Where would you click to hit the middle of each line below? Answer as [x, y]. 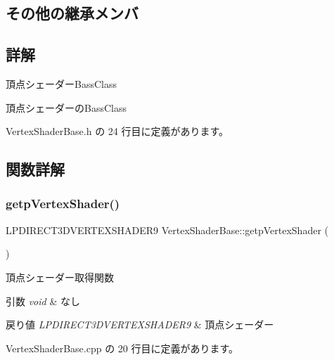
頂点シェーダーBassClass [61, 83]
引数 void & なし [43, 301]
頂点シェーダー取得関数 [60, 277]
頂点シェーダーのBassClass [66, 107]
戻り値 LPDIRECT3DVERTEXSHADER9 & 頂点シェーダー [140, 324]
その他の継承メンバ [72, 13]
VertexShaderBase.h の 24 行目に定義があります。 [117, 131]
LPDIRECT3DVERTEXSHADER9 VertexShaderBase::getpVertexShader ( [167, 230]
